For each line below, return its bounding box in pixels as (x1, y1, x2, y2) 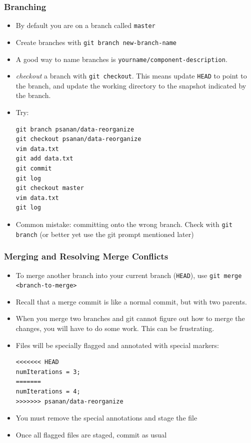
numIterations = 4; (15, 387, 80, 395)
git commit (15, 165, 52, 172)
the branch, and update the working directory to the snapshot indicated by (15, 80, 246, 90)
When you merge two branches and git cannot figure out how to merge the (15, 313, 245, 323)
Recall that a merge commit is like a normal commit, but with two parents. (15, 296, 247, 306)
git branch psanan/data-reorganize (15, 125, 134, 133)
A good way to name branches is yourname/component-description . (15, 53, 227, 64)
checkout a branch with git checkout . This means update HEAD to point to (15, 70, 247, 81)
